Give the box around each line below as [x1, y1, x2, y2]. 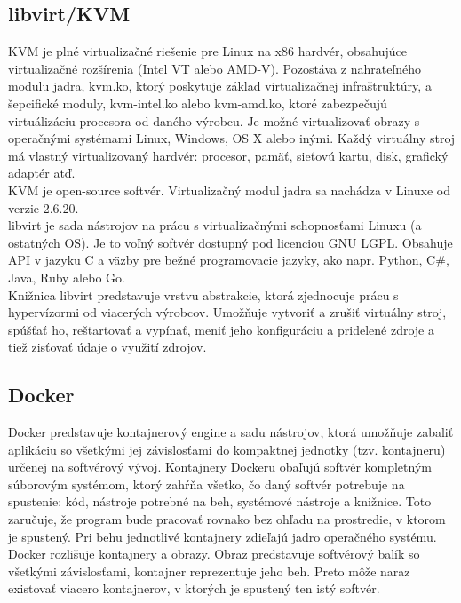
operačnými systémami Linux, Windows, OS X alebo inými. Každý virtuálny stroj [8, 129, 456, 147]
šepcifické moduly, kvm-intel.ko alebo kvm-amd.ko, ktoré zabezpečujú [8, 93, 387, 112]
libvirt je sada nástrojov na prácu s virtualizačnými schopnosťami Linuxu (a [8, 216, 422, 234]
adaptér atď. [8, 163, 76, 182]
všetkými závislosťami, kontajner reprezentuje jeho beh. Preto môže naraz [8, 561, 410, 580]
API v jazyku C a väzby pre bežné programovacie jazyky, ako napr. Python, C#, [8, 250, 449, 269]
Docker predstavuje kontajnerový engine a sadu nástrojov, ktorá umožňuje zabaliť [8, 423, 454, 441]
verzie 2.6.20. [8, 198, 79, 217]
